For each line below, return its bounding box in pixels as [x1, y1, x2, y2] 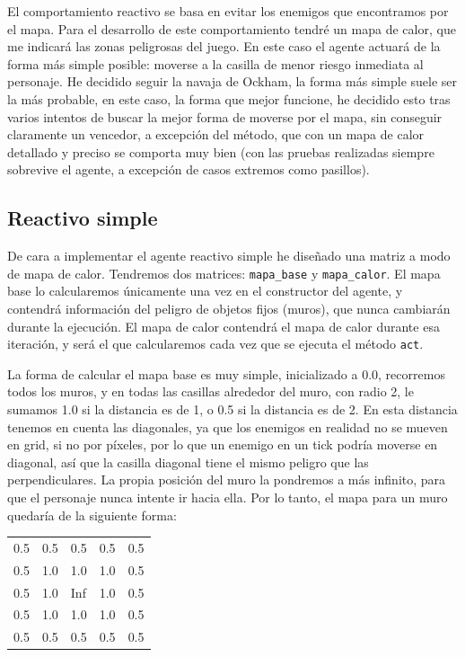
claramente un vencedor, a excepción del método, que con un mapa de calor [7, 125, 425, 144]
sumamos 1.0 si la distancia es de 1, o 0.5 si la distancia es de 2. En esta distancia [7, 400, 458, 419]
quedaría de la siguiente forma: [7, 505, 177, 524]
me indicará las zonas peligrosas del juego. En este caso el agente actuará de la [7, 37, 441, 56]
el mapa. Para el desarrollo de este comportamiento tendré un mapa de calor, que [7, 19, 456, 38]
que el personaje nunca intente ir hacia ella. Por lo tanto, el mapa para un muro [7, 487, 448, 506]
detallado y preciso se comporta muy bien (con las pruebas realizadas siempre [7, 142, 434, 161]
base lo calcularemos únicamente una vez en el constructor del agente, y [7, 281, 403, 300]
